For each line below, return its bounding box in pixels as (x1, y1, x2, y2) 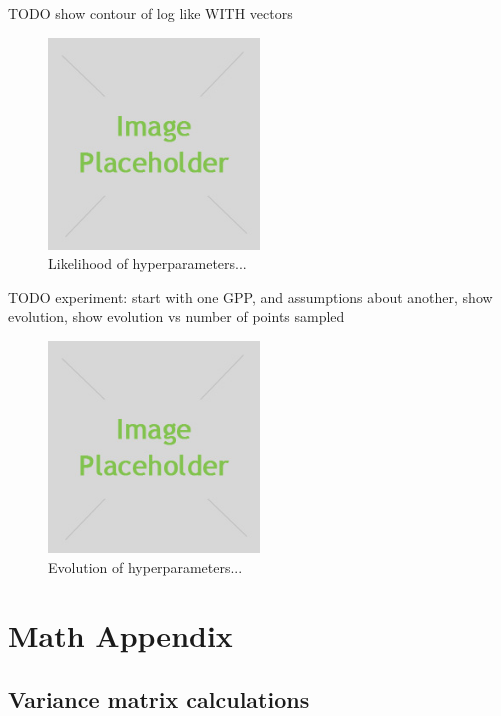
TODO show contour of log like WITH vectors (8, 3, 293, 23)
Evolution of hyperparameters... (48, 556, 243, 577)
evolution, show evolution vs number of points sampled (8, 306, 345, 327)
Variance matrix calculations (8, 683, 310, 714)
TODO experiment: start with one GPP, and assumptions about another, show (8, 286, 493, 307)
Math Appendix (8, 615, 233, 656)
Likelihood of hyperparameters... (48, 253, 247, 274)
